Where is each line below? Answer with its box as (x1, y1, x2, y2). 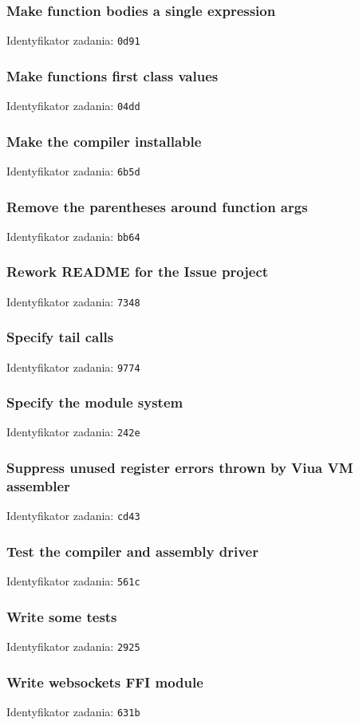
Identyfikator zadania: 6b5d (6, 162, 140, 179)
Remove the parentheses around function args (6, 196, 308, 216)
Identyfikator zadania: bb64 (6, 227, 140, 244)
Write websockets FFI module (6, 672, 203, 692)
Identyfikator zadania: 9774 (6, 358, 140, 375)
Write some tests (6, 606, 117, 626)
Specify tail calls (6, 327, 114, 347)
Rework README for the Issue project (6, 262, 269, 282)
